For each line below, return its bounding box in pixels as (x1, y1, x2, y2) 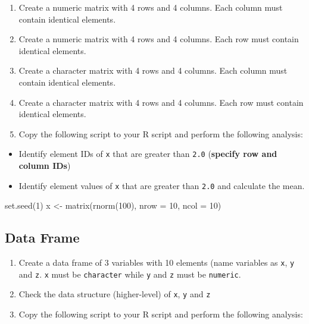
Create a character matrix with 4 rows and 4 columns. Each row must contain (18, 96, 304, 108)
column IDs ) (18, 159, 71, 171)
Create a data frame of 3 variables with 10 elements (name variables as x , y (18, 256, 295, 269)
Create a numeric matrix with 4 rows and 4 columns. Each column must (18, 1, 283, 13)
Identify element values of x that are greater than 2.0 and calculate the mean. (18, 179, 305, 191)
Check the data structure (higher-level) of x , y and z (18, 288, 211, 300)
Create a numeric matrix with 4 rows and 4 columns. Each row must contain (18, 33, 299, 45)
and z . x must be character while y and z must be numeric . (18, 268, 241, 280)
